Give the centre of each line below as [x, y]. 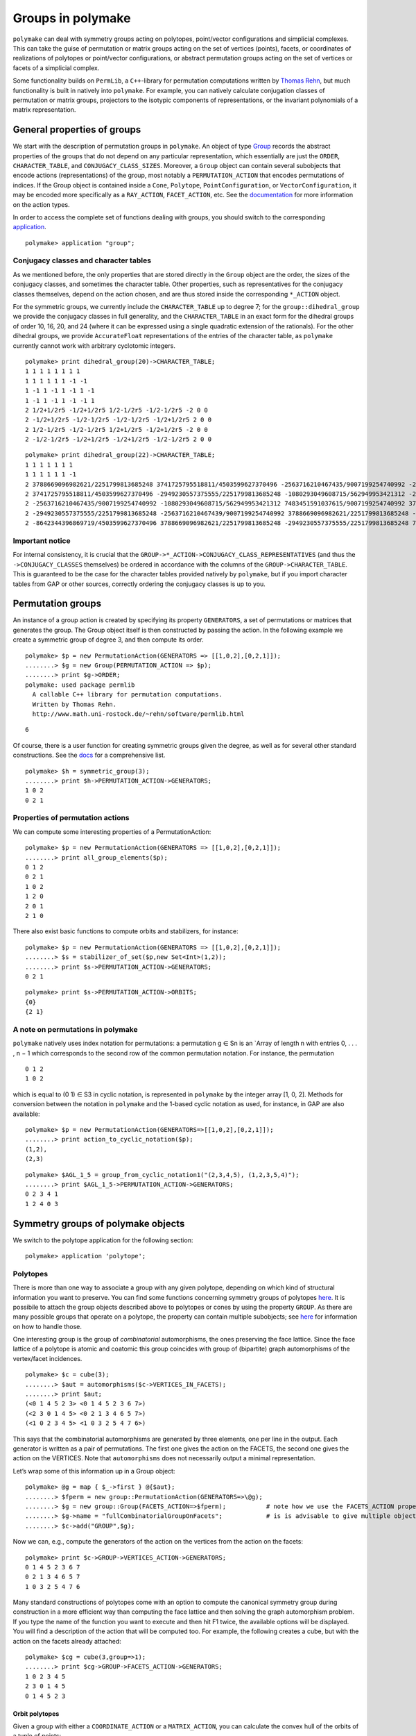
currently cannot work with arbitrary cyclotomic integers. [94, 345]
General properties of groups [77, 130]
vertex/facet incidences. [47, 1358]
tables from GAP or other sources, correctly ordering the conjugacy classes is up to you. [139, 584]
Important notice [42, 540]
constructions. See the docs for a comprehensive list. [89, 755]
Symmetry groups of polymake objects [99, 1223]
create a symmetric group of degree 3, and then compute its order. [108, 640]
